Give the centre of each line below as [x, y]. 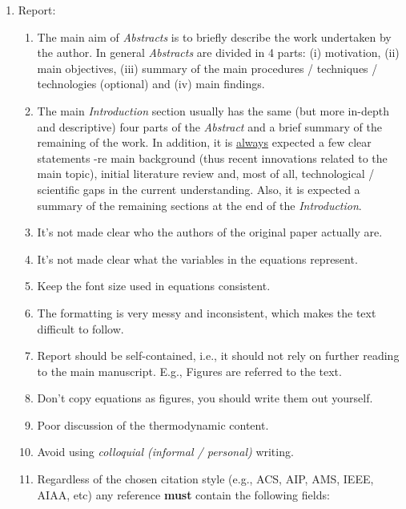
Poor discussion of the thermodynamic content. [153, 424]
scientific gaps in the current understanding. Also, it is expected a [199, 189]
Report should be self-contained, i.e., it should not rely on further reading [218, 355]
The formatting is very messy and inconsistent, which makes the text [207, 312]
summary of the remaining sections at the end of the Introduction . [199, 205]
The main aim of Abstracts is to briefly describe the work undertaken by [214, 36]
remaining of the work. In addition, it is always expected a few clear [204, 142]
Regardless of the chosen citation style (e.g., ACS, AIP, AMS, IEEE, [205, 479]
